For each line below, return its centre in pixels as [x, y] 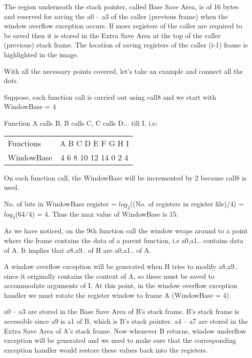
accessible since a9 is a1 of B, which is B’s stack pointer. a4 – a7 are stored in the [126, 321]
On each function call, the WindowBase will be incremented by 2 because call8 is [125, 177]
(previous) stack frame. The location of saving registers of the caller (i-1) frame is [126, 45]
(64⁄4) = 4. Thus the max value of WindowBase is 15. [97, 213]
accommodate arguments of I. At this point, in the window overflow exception [121, 285]
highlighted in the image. [41, 54]
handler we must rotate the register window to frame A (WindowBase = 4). [117, 295]
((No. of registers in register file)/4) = [187, 203]
